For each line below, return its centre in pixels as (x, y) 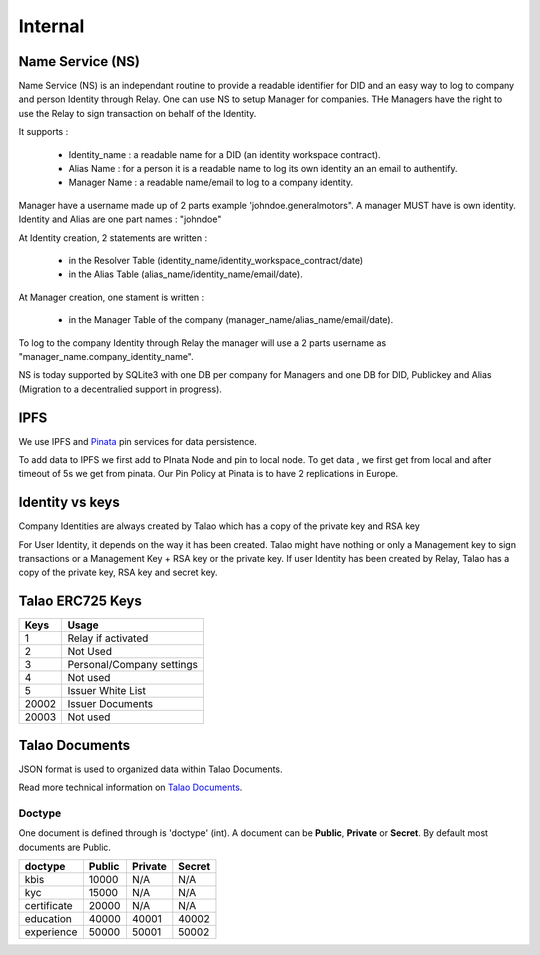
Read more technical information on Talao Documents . (130, 787)
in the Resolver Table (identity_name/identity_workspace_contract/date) (216, 260)
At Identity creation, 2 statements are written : (113, 237)
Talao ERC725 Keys (80, 601)
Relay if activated (108, 638)
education (48, 919)
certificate (49, 906)
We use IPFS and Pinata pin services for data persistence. (137, 441)
